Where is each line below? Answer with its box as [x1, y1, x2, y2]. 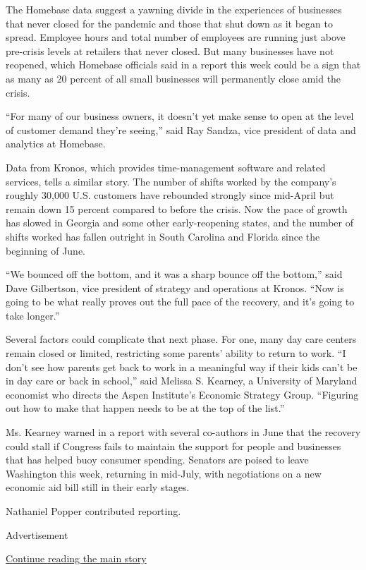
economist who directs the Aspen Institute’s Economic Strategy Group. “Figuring [6, 387, 359, 401]
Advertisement [6, 527, 68, 542]
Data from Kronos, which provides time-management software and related [6, 159, 326, 174]
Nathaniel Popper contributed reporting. [6, 504, 181, 518]
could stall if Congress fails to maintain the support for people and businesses [6, 438, 341, 453]
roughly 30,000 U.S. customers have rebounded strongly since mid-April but [6, 188, 334, 202]
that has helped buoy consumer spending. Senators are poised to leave [6, 452, 309, 467]
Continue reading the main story [6, 551, 147, 566]
